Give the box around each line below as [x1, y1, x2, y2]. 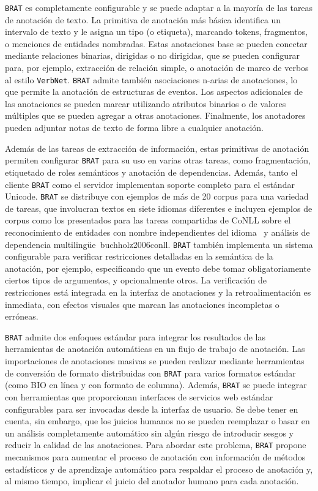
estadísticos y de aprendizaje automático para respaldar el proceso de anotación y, [5, 462, 313, 475]
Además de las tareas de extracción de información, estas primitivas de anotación [5, 141, 309, 154]
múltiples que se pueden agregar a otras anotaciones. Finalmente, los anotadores [5, 109, 306, 122]
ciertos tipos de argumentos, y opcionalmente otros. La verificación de [5, 274, 267, 287]
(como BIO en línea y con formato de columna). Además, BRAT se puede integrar [5, 378, 307, 391]
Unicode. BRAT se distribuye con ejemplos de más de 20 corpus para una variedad [5, 190, 309, 203]
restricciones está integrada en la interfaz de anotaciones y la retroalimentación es [5, 286, 311, 299]
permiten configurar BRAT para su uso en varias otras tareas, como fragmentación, [5, 154, 311, 167]
